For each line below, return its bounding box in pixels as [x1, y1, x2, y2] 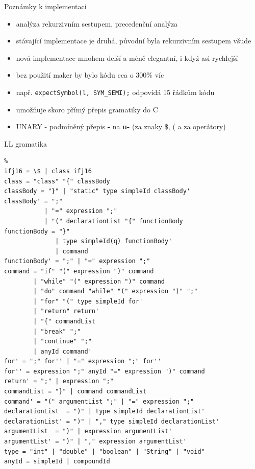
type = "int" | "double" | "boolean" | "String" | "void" [4, 448, 205, 455]
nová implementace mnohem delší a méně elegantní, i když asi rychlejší [16, 52, 238, 63]
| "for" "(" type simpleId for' [33, 297, 143, 305]
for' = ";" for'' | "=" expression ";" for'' [4, 358, 161, 365]
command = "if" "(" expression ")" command [4, 267, 154, 275]
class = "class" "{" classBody [4, 177, 110, 185]
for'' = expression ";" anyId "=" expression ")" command [4, 367, 205, 375]
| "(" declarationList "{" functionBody [44, 217, 183, 225]
